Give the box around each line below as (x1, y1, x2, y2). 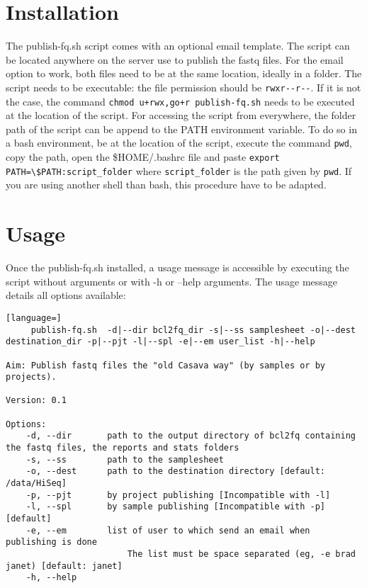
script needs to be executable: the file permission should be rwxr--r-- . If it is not (6, 79, 361, 94)
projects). (6, 372, 57, 383)
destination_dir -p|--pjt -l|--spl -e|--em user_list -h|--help (6, 337, 315, 347)
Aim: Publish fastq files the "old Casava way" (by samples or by (6, 360, 326, 371)
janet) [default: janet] (6, 560, 123, 571)
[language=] (6, 312, 62, 323)
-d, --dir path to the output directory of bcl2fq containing (26, 431, 356, 441)
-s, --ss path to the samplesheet (26, 454, 224, 465)
